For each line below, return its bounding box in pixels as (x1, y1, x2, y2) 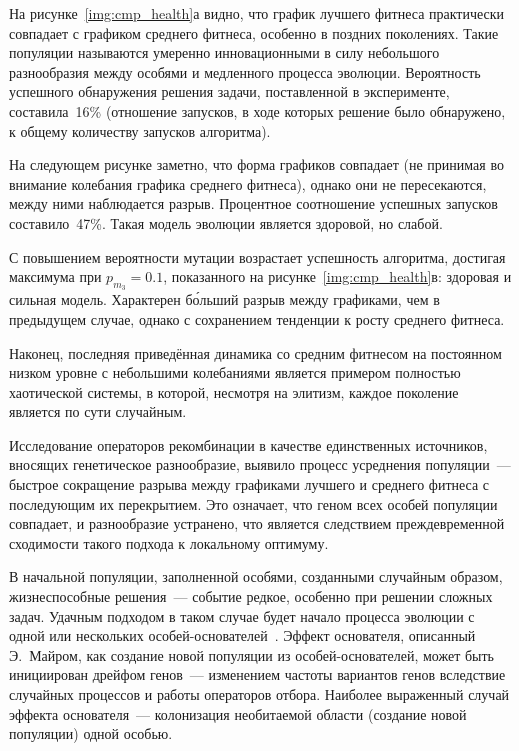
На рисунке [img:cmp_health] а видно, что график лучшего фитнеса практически (9, 3, 505, 23)
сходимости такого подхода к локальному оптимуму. (9, 532, 329, 553)
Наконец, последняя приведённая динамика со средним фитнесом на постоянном (9, 342, 502, 363)
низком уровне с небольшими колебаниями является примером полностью (9, 362, 461, 383)
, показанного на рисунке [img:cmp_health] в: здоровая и (163, 266, 512, 287)
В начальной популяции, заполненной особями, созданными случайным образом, (9, 566, 503, 587)
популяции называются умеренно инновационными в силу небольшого (9, 42, 440, 63)
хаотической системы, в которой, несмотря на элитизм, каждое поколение (9, 381, 459, 402)
